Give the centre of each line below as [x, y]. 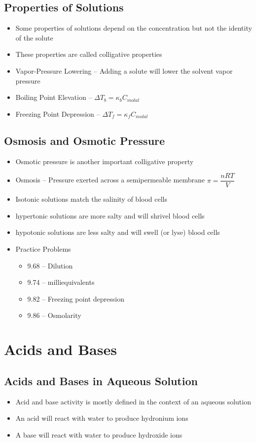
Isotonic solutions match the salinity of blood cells [91, 199]
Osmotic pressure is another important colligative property [105, 161]
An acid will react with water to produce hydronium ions [102, 418]
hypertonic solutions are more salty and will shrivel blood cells [110, 215]
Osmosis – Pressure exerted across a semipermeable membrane [110, 180]
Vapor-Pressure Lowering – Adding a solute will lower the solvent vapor [124, 70]
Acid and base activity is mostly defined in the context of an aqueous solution [133, 401]
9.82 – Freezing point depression [76, 298]
